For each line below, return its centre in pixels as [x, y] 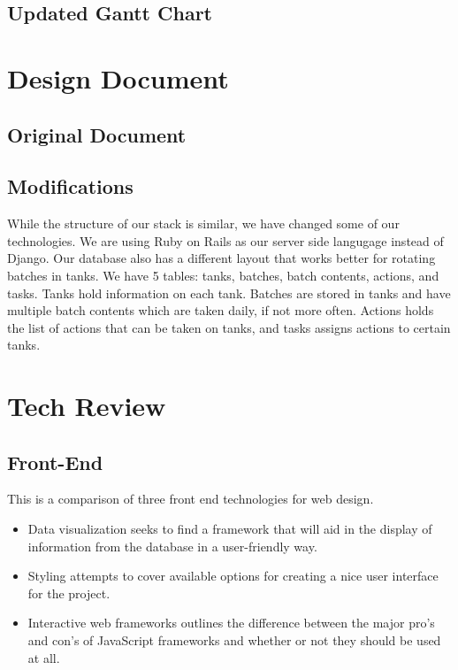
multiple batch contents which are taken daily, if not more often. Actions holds [221, 310]
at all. [44, 657]
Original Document [97, 134]
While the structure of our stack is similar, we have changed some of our [203, 223]
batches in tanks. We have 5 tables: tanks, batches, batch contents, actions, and [223, 275]
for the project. [69, 593]
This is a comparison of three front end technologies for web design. [191, 499]
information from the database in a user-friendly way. [172, 546]
